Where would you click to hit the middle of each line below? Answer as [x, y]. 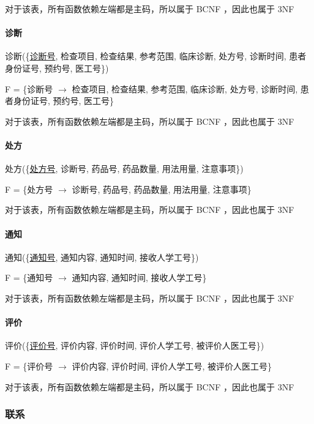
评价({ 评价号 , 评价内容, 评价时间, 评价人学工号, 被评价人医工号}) [135, 345]
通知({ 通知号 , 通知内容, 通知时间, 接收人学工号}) [102, 257]
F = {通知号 [29, 277]
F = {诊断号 [29, 88]
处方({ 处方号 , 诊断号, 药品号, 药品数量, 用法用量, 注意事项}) [124, 169]
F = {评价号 [29, 366]
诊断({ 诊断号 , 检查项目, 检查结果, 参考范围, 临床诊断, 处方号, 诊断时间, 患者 [156, 56]
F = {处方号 [29, 189]
